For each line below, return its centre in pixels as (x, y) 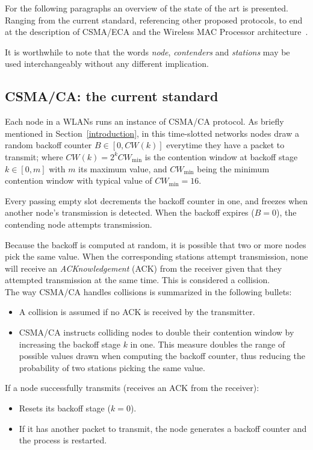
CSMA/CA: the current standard (112, 96)
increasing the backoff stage (70, 344)
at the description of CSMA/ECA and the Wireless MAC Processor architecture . (156, 32)
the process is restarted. (63, 440)
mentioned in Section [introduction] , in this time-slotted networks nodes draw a (152, 133)
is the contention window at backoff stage (221, 156)
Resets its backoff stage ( (65, 408)
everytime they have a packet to (225, 145)
